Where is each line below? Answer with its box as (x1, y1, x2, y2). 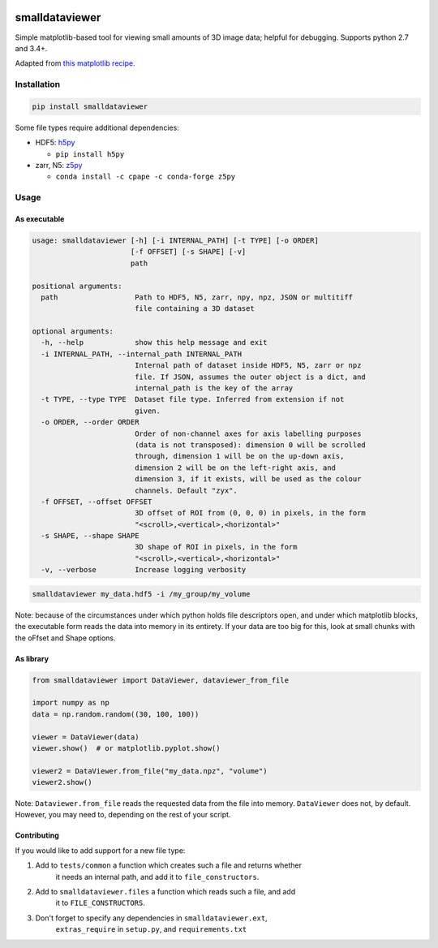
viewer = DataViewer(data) (32, 732, 140, 742)
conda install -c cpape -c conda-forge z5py (55, 172, 236, 182)
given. (134, 406, 161, 416)
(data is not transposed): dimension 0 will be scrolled (134, 440, 367, 450)
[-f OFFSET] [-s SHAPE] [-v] (130, 248, 247, 256)
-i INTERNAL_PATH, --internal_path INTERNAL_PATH (41, 349, 243, 359)
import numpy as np (32, 698, 109, 708)
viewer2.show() (32, 778, 92, 787)
